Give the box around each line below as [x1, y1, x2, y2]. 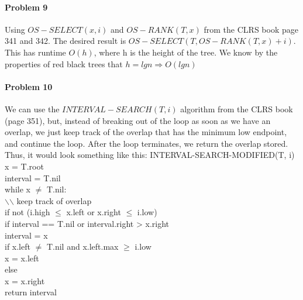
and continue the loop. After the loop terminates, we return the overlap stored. [5, 137, 288, 149]
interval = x [5, 229, 48, 241]
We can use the [5, 102, 60, 115]
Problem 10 [5, 80, 53, 92]
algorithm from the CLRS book [180, 102, 293, 115]
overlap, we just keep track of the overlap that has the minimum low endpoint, [5, 126, 287, 138]
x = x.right [5, 274, 45, 287]
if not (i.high [5, 206, 50, 218]
